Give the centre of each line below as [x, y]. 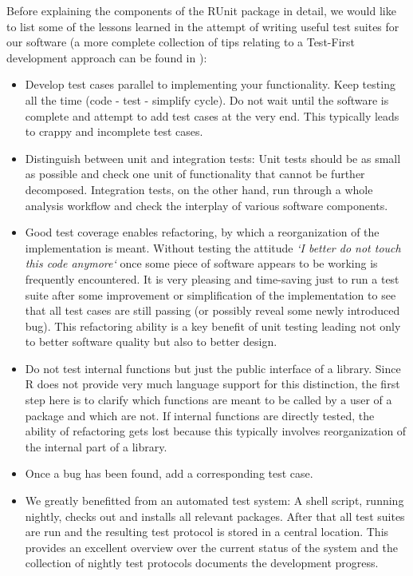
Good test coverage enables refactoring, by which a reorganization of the [202, 232]
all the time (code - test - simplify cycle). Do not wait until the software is [207, 99]
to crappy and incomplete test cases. [114, 131]
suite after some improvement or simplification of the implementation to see [210, 294]
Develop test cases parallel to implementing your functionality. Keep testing [210, 84]
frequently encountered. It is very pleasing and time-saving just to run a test [212, 278]
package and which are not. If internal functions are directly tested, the [200, 415]
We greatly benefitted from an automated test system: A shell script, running [214, 501]
